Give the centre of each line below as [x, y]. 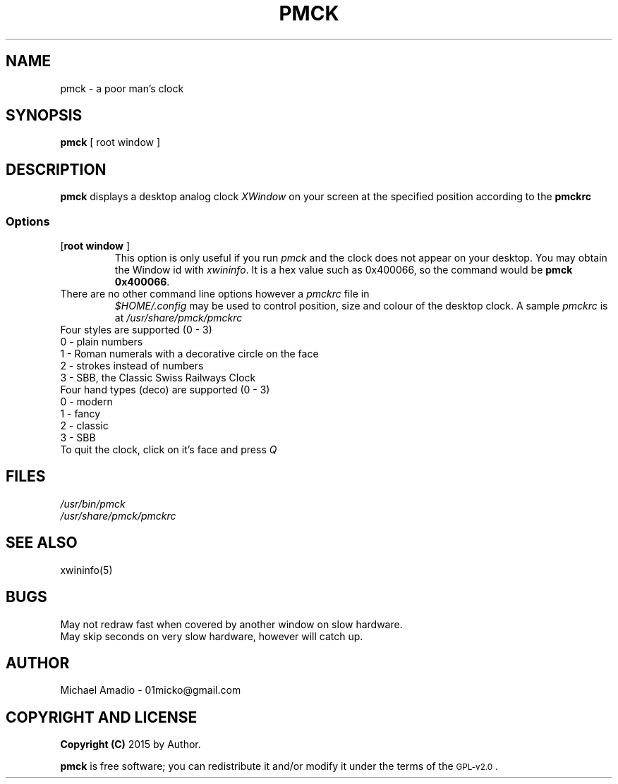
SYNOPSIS [44, 116]
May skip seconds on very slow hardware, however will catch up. [212, 636]
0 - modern [86, 402]
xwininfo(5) [86, 570]
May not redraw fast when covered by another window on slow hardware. [231, 624]
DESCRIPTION [56, 169]
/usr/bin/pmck [93, 503]
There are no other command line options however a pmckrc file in [215, 294]
